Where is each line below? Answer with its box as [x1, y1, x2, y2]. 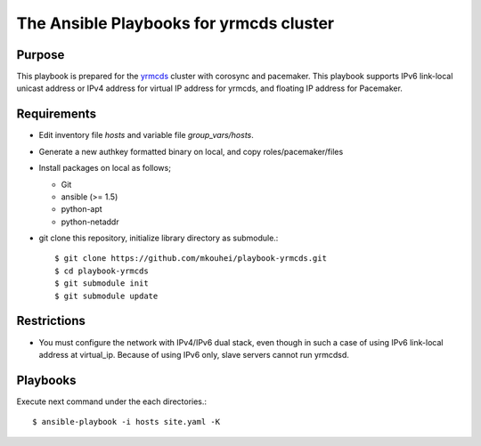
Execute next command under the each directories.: [16, 396, 208, 407]
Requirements [16, 107, 97, 122]
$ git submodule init [54, 279, 149, 288]
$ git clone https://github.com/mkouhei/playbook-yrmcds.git [54, 254, 327, 264]
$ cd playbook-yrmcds [54, 265, 149, 276]
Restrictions [16, 313, 86, 328]
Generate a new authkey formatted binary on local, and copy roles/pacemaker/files [38, 146, 344, 157]
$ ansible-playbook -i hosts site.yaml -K [32, 417, 221, 427]
